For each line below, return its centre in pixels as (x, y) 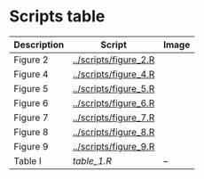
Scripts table (57, 16)
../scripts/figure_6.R (114, 102)
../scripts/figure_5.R (114, 88)
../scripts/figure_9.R (114, 146)
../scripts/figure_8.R (114, 132)
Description (39, 45)
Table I (27, 160)
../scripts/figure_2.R (114, 60)
